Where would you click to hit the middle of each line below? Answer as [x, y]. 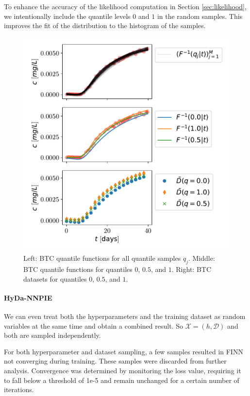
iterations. [19, 389]
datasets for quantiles [55, 278]
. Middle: [201, 258]
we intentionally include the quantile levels [67, 16]
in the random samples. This [200, 16]
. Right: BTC [192, 269]
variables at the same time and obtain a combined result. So [93, 325]
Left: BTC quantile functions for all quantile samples [102, 258]
